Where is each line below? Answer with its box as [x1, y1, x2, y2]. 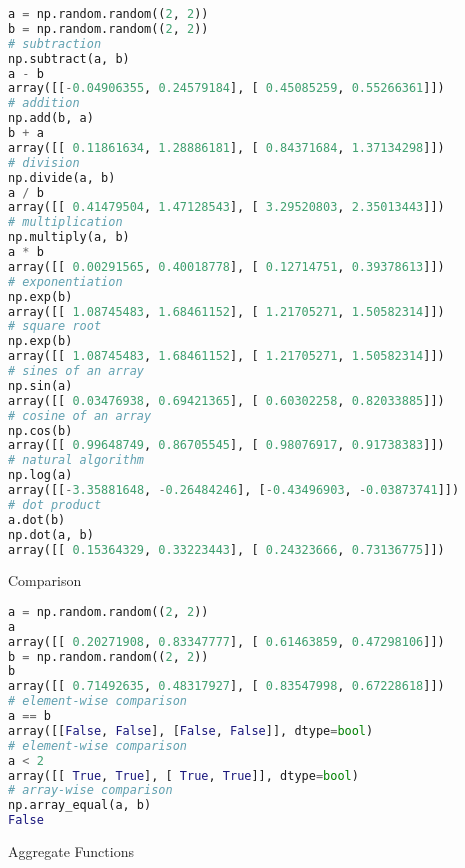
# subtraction [8, 36, 102, 51]
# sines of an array [8, 364, 145, 378]
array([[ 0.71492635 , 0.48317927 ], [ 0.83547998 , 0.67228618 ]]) [8, 679, 445, 694]
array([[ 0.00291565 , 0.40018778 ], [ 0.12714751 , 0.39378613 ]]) [8, 259, 445, 274]
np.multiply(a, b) [8, 230, 130, 245]
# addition [8, 96, 80, 111]
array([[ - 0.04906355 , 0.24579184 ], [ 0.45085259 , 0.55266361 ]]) [8, 81, 445, 96]
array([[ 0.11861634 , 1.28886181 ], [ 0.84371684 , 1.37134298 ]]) [8, 140, 445, 155]
